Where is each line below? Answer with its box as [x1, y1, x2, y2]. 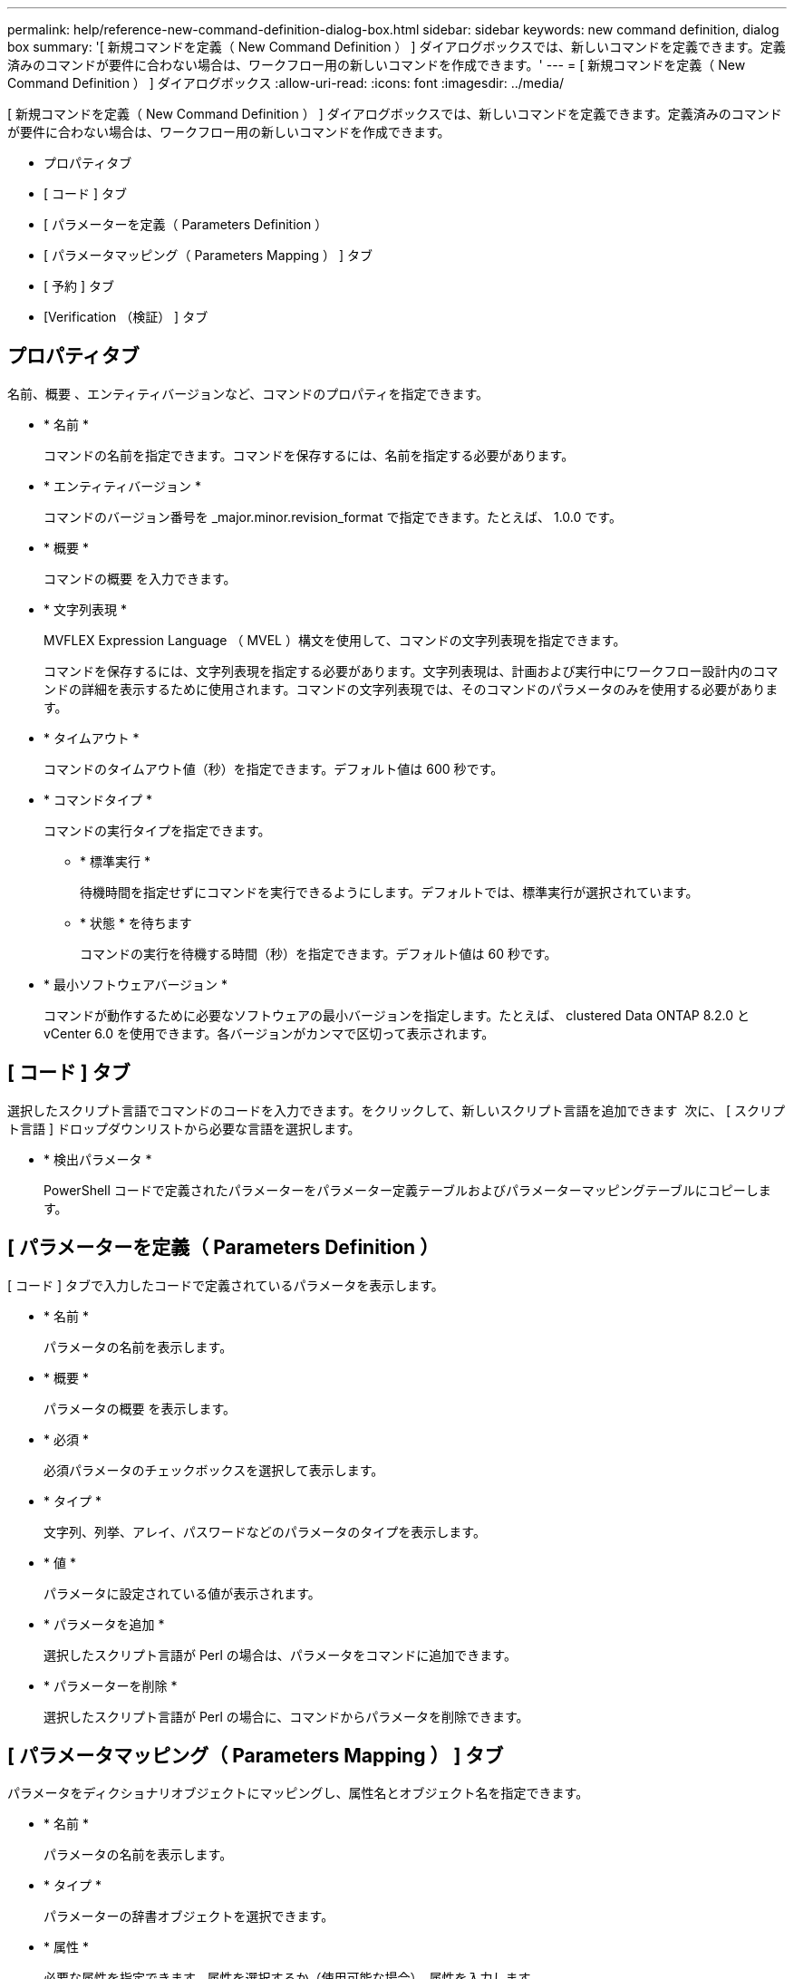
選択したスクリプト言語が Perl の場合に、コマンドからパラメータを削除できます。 [44, 1708, 529, 1724]
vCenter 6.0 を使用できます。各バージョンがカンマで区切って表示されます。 [44, 1025, 495, 1041]
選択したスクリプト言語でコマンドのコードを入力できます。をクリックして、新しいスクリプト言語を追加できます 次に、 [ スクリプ [7, 1102, 785, 1118]
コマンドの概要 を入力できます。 [44, 570, 237, 586]
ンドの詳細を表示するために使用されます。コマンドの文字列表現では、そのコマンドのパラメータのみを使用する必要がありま [44, 681, 779, 697]
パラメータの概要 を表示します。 [44, 1400, 237, 1416]
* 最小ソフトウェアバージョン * [44, 976, 228, 992]
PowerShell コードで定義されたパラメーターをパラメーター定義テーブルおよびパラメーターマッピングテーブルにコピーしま [44, 1182, 771, 1198]
